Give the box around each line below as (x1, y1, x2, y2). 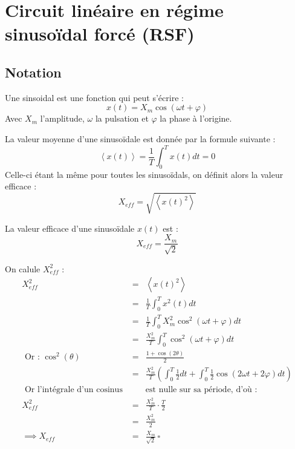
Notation (5, 62, 62, 81)
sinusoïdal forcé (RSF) (5, 21, 195, 46)
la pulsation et (95, 112, 149, 125)
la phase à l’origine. (160, 112, 232, 125)
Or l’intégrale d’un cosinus (24, 385, 123, 395)
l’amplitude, (40, 112, 85, 125)
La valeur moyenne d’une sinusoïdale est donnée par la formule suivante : (5, 132, 276, 145)
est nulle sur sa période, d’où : (145, 385, 258, 395)
